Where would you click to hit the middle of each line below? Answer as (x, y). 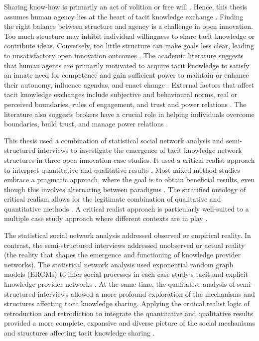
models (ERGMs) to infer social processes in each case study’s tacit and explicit (126, 274)
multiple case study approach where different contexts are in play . (106, 218)
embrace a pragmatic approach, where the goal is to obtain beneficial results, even (129, 179)
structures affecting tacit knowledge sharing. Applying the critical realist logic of (127, 303)
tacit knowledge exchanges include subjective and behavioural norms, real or (121, 94)
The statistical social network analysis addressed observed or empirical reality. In (128, 235)
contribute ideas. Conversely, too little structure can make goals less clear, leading (129, 46)
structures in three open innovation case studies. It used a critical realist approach (129, 160)
